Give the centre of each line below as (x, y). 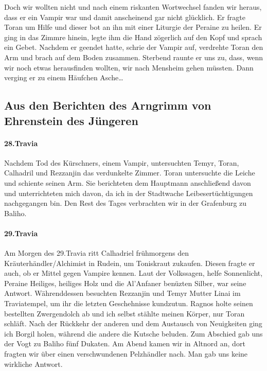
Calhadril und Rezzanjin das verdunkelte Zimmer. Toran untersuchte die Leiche (130, 173)
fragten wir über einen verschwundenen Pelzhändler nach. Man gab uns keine (126, 354)
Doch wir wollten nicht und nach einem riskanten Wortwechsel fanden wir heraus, (133, 7)
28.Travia (21, 143)
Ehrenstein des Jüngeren (71, 120)
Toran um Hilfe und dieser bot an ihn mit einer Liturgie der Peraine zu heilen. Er (133, 27)
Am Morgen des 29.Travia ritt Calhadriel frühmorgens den (96, 253)
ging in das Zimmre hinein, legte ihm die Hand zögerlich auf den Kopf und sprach (133, 37)
